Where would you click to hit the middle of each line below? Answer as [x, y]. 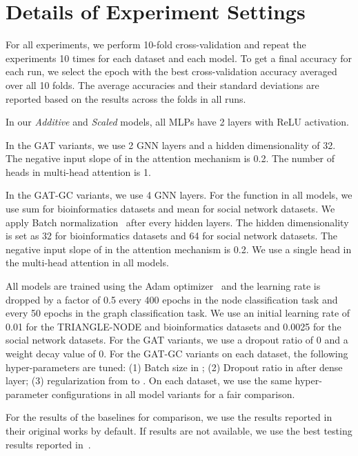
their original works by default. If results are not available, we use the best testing [179, 430]
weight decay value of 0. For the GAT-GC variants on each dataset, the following [177, 353]
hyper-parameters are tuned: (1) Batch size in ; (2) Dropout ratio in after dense [174, 367]
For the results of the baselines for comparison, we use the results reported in [169, 417]
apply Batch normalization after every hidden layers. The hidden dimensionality [177, 222]
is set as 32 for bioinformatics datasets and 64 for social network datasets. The [172, 236]
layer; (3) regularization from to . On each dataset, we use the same [149, 380]
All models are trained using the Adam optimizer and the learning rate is [163, 286]
